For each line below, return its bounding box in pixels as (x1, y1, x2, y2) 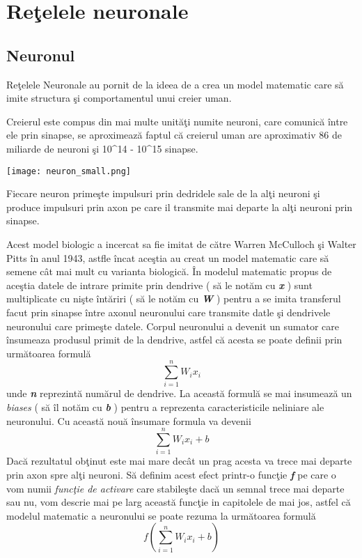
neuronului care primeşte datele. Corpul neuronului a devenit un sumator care (6, 318, 340, 333)
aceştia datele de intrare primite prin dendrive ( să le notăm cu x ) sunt (6, 277, 313, 292)
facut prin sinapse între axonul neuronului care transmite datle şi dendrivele (6, 304, 331, 319)
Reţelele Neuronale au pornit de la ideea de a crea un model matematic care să (6, 77, 344, 91)
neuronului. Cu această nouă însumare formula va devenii (6, 413, 251, 428)
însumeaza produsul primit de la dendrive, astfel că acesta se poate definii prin (6, 332, 343, 347)
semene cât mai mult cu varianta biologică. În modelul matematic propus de (6, 264, 332, 279)
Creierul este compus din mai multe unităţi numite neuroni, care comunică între (6, 114, 348, 128)
